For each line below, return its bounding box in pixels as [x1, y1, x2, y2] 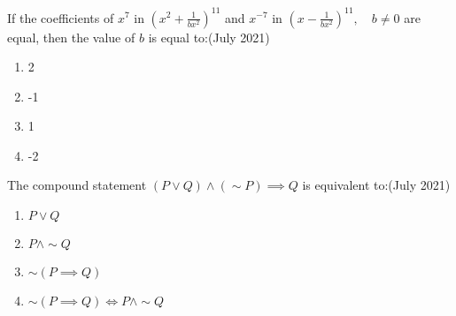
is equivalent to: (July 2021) [302, 176, 451, 194]
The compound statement [7, 176, 147, 194]
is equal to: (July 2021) [148, 27, 270, 46]
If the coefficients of [7, 8, 114, 26]
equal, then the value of [7, 27, 135, 46]
